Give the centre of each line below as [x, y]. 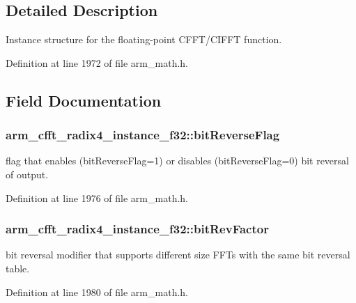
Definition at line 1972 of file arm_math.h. [97, 62]
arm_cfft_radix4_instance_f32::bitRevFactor [137, 229]
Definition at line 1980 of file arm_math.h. [97, 292]
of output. [27, 174]
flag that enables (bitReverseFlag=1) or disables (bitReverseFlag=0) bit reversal [177, 161]
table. [18, 268]
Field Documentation [84, 100]
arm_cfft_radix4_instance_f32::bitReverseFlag [143, 135]
